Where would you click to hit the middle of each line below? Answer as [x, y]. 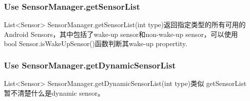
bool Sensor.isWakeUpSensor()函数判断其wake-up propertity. [96, 43]
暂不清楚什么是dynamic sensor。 [54, 93]
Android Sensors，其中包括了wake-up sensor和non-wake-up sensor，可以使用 [121, 34]
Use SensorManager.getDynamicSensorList [90, 65]
